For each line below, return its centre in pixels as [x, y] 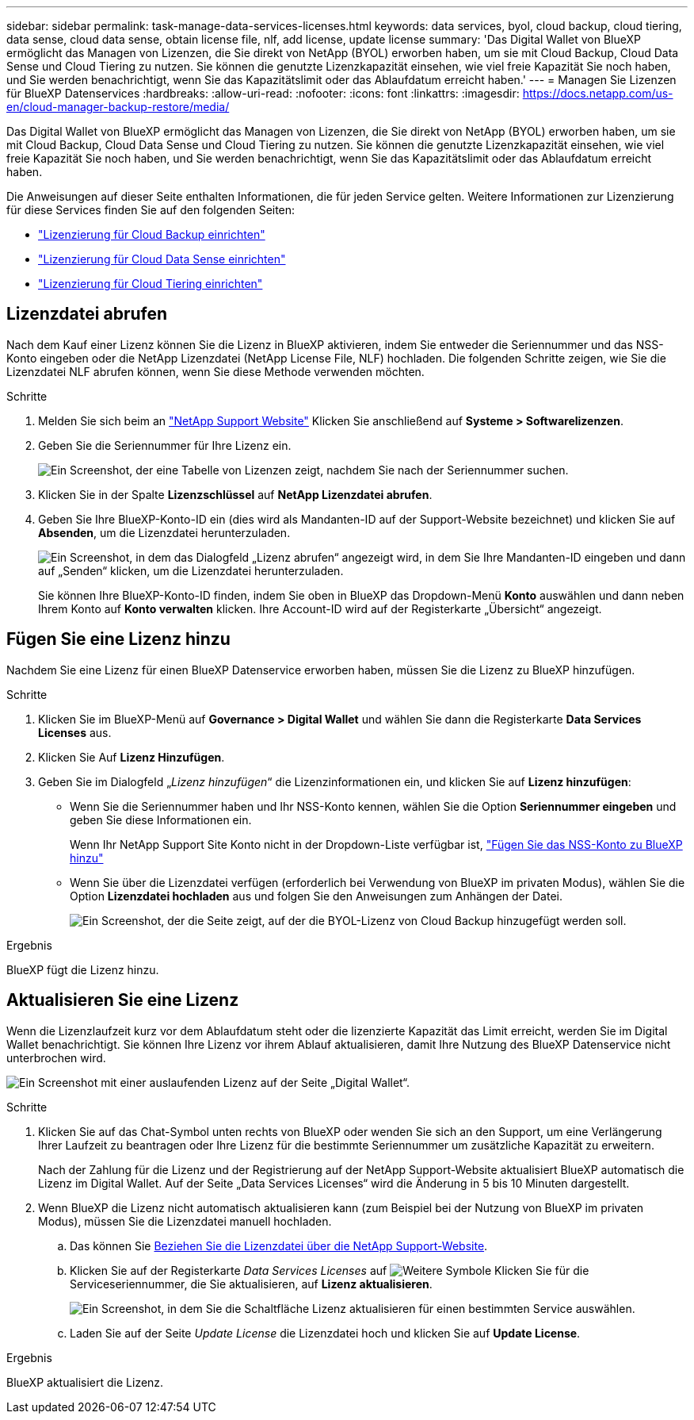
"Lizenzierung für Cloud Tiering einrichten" [151, 284]
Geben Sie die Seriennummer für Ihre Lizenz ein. [165, 445]
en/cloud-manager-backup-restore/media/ [118, 107]
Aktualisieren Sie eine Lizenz [123, 1000]
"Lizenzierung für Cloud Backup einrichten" [152, 234]
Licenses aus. [75, 732]
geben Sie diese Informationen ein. [161, 819]
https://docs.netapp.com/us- [598, 93]
